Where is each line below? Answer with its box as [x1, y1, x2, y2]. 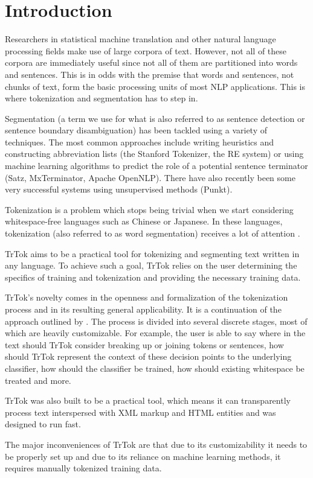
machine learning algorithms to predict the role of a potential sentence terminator [5, 159, 308, 172]
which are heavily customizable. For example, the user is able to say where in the [5, 327, 306, 339]
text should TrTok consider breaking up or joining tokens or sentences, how [5, 338, 284, 351]
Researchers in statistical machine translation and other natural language [5, 33, 276, 45]
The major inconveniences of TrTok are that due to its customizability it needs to [5, 438, 308, 450]
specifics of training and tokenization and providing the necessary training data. [5, 270, 301, 283]
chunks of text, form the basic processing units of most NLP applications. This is [5, 80, 305, 92]
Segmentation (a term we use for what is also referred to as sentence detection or [5, 112, 305, 124]
